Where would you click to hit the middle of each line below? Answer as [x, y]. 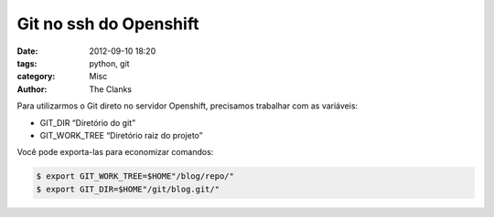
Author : [32, 89]
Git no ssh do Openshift [108, 24]
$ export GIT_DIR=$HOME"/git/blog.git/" [128, 189]
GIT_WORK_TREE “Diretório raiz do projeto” [121, 135]
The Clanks [111, 89]
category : [36, 77]
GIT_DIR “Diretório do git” [88, 122]
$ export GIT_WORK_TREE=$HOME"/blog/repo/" [135, 176]
